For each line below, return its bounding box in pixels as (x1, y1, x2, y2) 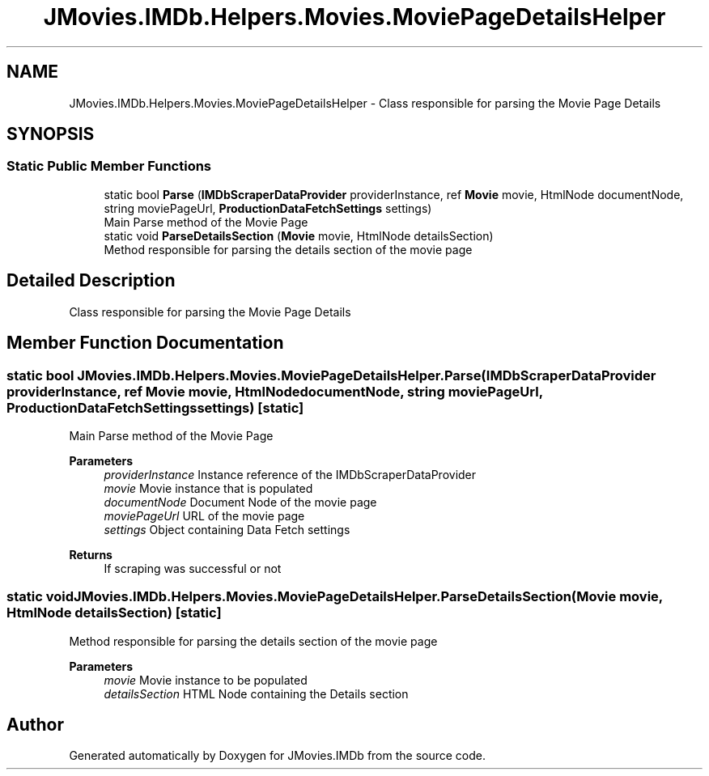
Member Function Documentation (6, 333, 284, 354)
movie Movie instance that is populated (104, 481, 313, 495)
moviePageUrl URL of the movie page (104, 508, 305, 523)
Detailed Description (6, 270, 176, 291)
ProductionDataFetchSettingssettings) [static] (6, 399, 304, 416)
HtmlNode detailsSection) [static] (6, 604, 222, 621)
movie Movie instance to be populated (104, 672, 308, 687)
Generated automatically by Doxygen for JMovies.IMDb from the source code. (69, 748, 486, 763)
